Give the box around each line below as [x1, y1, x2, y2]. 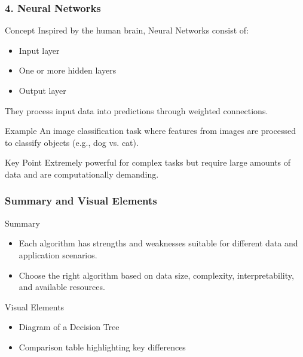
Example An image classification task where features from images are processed [5, 124, 296, 137]
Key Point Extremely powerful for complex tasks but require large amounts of [5, 156, 291, 169]
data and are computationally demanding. [5, 167, 159, 180]
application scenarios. [19, 248, 97, 261]
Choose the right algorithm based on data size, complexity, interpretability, [19, 268, 294, 281]
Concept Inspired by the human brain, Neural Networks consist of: [5, 24, 249, 36]
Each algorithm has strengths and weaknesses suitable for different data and [19, 237, 298, 249]
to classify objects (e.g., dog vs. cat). [5, 136, 139, 148]
